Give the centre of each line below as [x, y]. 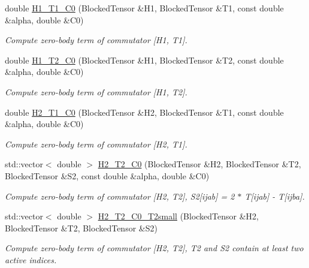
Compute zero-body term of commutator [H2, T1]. [96, 144]
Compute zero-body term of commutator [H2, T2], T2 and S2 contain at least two [154, 248]
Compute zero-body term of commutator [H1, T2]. [96, 91]
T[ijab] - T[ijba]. [275, 196]
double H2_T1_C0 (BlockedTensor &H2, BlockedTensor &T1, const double [144, 112]
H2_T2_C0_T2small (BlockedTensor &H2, [178, 216]
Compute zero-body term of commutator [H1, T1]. [96, 40]
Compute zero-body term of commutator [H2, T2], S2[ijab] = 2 [120, 196]
